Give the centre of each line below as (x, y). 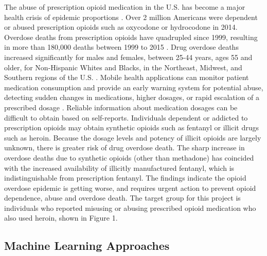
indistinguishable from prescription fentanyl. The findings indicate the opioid (125, 178)
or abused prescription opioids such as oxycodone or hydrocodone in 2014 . (121, 27)
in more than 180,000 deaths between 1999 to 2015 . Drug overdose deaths (121, 47)
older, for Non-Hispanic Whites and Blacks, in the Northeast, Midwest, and (123, 67)
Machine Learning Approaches (87, 245)
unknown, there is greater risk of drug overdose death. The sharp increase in (124, 147)
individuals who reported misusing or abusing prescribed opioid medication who (130, 208)
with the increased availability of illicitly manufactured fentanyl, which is (119, 168)
